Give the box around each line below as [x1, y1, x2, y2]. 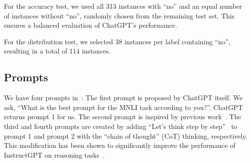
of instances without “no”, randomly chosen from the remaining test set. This [4, 10, 235, 20]
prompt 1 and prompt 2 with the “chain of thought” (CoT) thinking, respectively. [4, 130, 248, 141]
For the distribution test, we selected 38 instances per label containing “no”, [4, 36, 231, 46]
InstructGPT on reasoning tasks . [4, 149, 105, 160]
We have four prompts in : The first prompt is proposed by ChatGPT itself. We [4, 92, 243, 103]
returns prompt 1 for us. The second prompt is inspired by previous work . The [4, 111, 241, 122]
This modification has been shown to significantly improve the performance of [4, 140, 235, 150]
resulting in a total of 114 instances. [4, 46, 111, 56]
